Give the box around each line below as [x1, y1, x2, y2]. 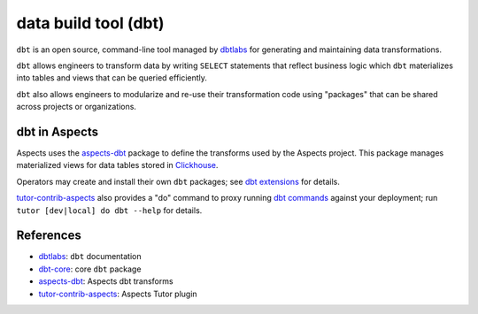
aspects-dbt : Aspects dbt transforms [38, 276, 173, 287]
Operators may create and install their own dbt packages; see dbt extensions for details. [16, 176, 341, 187]
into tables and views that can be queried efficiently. [16, 73, 208, 83]
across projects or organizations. [16, 102, 137, 112]
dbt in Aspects [16, 124, 99, 139]
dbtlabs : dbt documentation [38, 251, 142, 262]
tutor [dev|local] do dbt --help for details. [16, 204, 203, 216]
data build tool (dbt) [16, 13, 165, 33]
